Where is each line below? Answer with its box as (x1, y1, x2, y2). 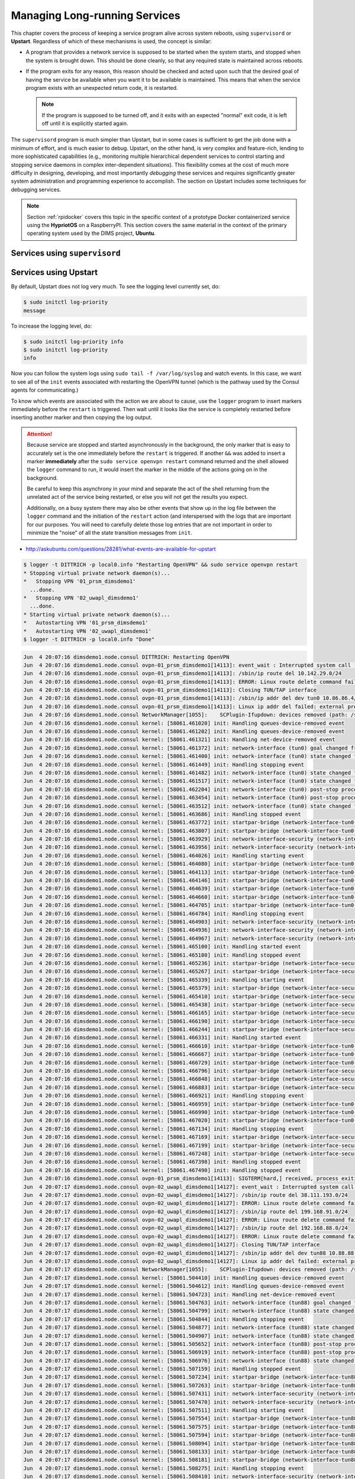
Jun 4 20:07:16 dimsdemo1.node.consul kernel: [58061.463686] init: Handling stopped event (23, 810, 301, 818)
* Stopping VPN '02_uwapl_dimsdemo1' (23, 595, 139, 601)
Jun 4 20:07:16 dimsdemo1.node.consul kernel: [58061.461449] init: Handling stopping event (23, 761, 305, 768)
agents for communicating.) (11, 386, 79, 393)
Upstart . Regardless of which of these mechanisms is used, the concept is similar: (11, 37, 212, 44)
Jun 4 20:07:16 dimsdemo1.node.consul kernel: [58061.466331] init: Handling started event (23, 1034, 301, 1041)
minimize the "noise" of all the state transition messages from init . (27, 529, 192, 537)
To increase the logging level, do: (11, 322, 92, 330)
